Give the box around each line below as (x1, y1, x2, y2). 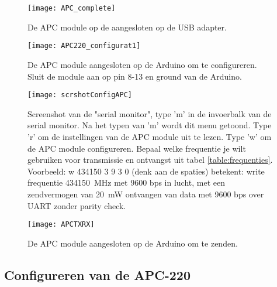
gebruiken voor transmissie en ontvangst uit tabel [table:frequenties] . (27, 153, 273, 166)
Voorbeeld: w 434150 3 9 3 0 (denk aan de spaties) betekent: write (27, 165, 265, 177)
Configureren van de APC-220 (4, 265, 191, 283)
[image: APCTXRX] (27, 220, 95, 229)
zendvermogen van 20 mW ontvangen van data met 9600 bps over (27, 187, 264, 200)
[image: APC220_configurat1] (27, 42, 141, 50)
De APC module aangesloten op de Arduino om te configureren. (27, 58, 257, 70)
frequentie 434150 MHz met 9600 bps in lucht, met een (27, 176, 226, 189)
